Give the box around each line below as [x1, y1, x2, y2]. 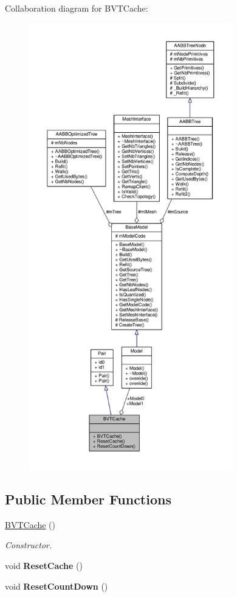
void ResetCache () [5, 559, 83, 571]
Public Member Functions [5, 489, 171, 508]
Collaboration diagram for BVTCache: [5, 2, 148, 14]
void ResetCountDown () [5, 579, 108, 592]
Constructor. [5, 539, 52, 551]
